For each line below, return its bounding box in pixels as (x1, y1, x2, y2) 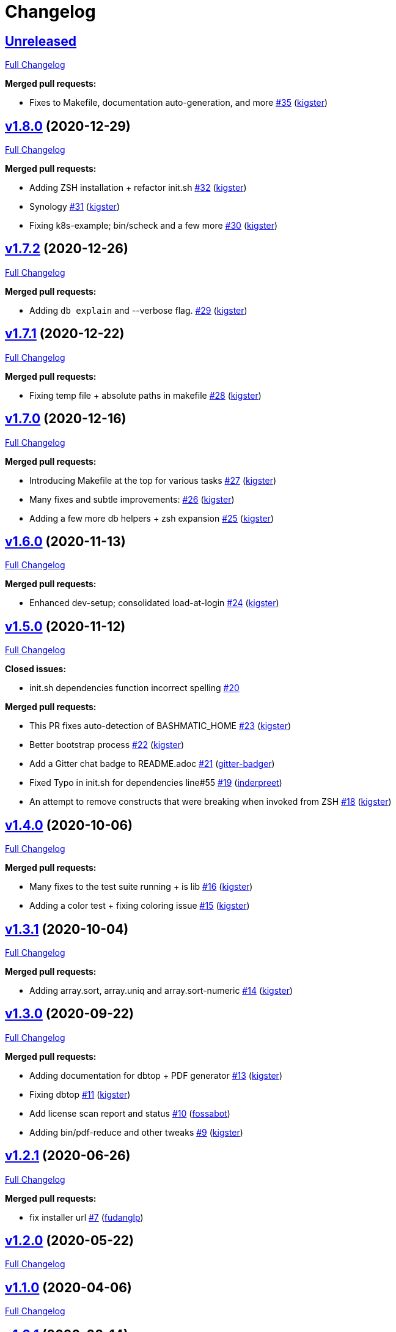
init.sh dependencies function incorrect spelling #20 (29, 683, 240, 694)
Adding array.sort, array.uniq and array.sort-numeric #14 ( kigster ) (29, 985, 293, 996)
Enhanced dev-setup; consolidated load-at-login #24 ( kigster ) (29, 598, 279, 609)
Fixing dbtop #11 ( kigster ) (29, 1089, 131, 1100)
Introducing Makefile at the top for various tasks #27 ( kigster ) (29, 475, 277, 486)
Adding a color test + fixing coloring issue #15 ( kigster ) (29, 900, 250, 911)
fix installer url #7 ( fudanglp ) (29, 1212, 144, 1223)
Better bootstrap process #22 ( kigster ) (29, 739, 185, 750)
